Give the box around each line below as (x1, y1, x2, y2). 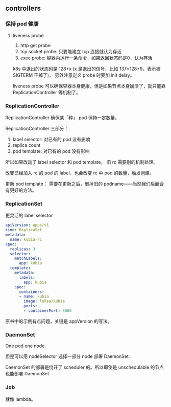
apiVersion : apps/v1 (5, 222, 50, 228)
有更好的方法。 (5, 187, 37, 193)
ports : (23, 304, 38, 309)
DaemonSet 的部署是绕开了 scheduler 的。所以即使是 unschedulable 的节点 (5, 364, 164, 370)
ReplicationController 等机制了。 (12, 89, 81, 95)
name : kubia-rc (10, 237, 42, 242)
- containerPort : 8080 (23, 308, 72, 313)
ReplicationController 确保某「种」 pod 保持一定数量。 (5, 115, 120, 121)
